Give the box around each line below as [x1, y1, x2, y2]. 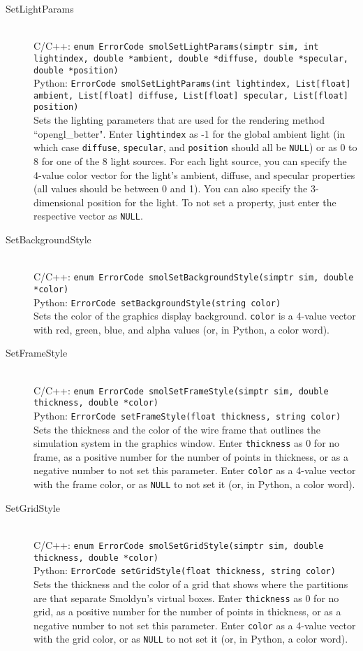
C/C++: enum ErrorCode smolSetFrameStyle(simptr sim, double [34, 382, 329, 397]
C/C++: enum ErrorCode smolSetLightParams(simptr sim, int [34, 38, 319, 53]
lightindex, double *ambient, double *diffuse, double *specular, [34, 53, 349, 64]
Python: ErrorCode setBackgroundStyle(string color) [34, 294, 281, 309]
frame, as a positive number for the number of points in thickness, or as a [34, 449, 348, 464]
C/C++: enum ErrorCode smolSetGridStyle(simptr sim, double [34, 537, 324, 552]
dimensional [34, 194, 84, 209]
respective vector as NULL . [34, 208, 143, 223]
